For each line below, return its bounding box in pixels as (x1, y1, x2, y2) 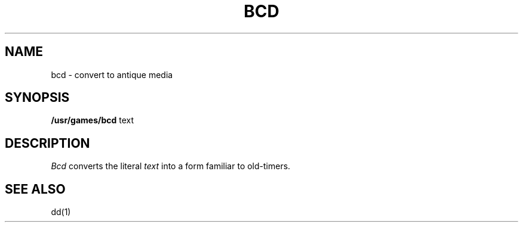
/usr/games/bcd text (51, 115, 134, 126)
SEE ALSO (5, 181, 66, 197)
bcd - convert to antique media (51, 69, 173, 80)
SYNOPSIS (5, 90, 70, 105)
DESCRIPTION (5, 135, 90, 151)
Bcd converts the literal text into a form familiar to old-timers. (51, 161, 291, 172)
